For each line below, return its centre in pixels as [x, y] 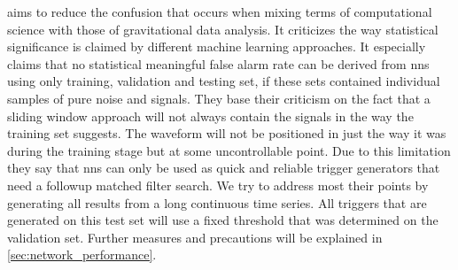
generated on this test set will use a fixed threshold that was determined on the [223, 220]
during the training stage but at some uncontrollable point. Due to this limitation [229, 150]
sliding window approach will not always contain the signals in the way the [210, 116]
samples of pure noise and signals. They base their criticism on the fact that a [219, 98]
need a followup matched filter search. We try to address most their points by [218, 185]
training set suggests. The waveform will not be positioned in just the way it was [227, 133]
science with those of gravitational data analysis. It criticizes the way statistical [223, 29]
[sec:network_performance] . [82, 255]
